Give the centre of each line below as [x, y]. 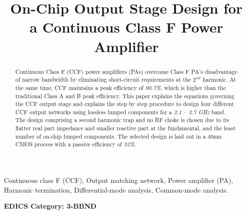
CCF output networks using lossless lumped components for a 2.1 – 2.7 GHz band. [120, 112]
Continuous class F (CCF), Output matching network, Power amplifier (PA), [119, 180]
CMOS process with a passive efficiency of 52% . [76, 144]
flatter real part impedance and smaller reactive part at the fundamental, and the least [125, 128]
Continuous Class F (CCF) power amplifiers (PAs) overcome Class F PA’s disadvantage [126, 71]
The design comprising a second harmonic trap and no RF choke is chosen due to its [122, 120]
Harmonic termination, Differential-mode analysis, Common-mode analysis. [116, 189]
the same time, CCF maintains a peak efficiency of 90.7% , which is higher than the [121, 87]
